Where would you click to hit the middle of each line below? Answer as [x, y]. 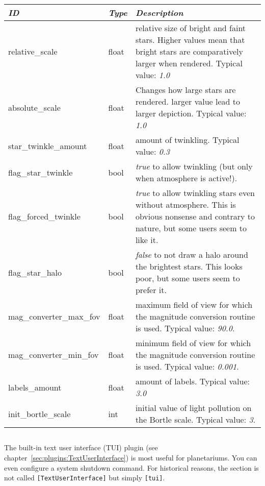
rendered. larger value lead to [188, 101]
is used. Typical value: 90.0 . [185, 328]
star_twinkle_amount [48, 145]
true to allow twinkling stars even [195, 193]
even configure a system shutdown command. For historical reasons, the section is [131, 467]
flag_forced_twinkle [44, 216]
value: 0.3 [152, 151]
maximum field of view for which [194, 305]
